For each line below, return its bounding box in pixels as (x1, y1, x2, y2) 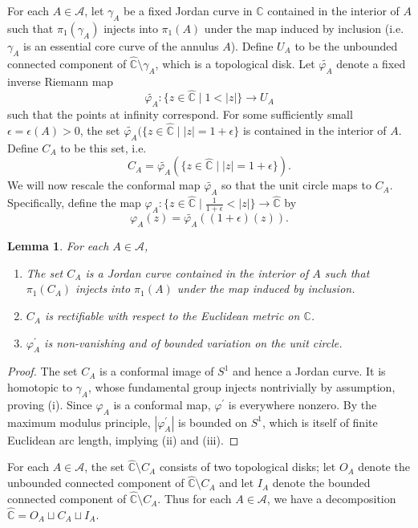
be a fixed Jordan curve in (124, 2, 253, 18)
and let (219, 474, 254, 491)
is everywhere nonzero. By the (228, 396, 377, 412)
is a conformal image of (99, 363, 214, 380)
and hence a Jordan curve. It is (233, 363, 386, 380)
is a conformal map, (113, 396, 211, 412)
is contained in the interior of (242, 122, 387, 139)
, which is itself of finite (262, 413, 378, 430)
